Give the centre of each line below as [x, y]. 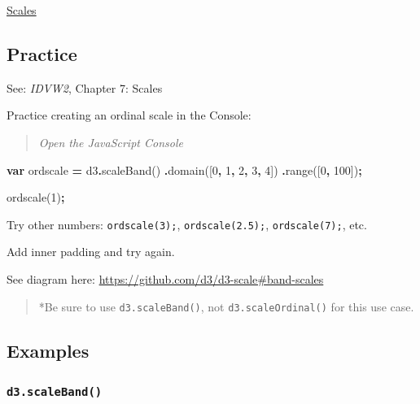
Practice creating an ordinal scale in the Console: [129, 115]
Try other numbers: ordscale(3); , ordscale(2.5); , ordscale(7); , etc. [187, 224]
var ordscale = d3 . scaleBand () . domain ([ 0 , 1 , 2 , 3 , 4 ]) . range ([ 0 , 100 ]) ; [184, 169]
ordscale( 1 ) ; [36, 197]
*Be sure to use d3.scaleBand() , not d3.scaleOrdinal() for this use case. [226, 306]
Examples [48, 350]
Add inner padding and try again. [91, 252]
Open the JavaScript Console [111, 142]
